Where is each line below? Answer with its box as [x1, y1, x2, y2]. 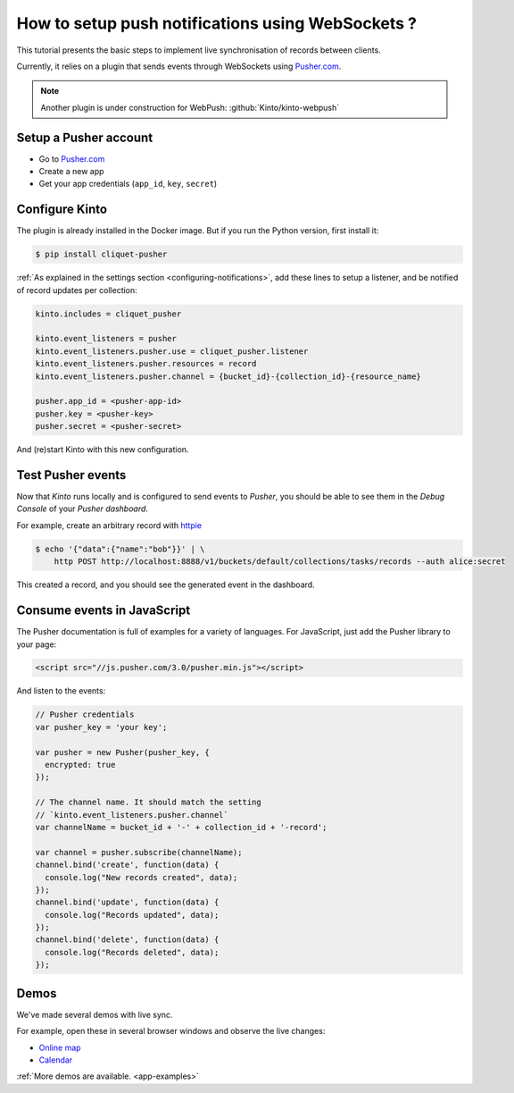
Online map [38, 1042, 81, 1053]
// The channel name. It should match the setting [35, 797, 262, 808]
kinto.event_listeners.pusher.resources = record [35, 358, 257, 369]
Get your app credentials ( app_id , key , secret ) [38, 179, 218, 189]
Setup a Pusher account [16, 130, 153, 145]
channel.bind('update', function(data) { [35, 897, 220, 907]
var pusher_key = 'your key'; [35, 722, 168, 732]
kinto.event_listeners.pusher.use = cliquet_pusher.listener [35, 346, 309, 357]
